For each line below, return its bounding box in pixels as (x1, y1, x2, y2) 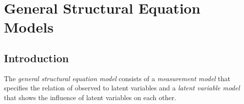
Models (4, 17, 54, 37)
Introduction (4, 50, 69, 65)
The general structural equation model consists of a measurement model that (4, 73, 231, 83)
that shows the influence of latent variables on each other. (4, 92, 176, 102)
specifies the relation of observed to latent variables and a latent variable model (4, 83, 240, 93)
